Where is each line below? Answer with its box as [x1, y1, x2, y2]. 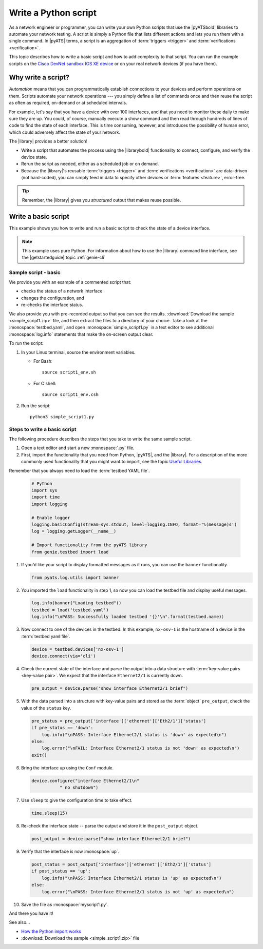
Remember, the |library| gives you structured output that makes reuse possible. [22, 197, 181, 203]
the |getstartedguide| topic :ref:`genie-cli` [22, 254, 106, 260]
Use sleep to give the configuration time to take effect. [21, 797, 132, 803]
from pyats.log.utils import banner [31, 575, 119, 580]
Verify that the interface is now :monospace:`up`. [21, 848, 119, 854]
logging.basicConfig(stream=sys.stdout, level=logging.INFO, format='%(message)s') [31, 521, 237, 527]
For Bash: [33, 358, 53, 364]
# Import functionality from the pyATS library [31, 542, 147, 548]
